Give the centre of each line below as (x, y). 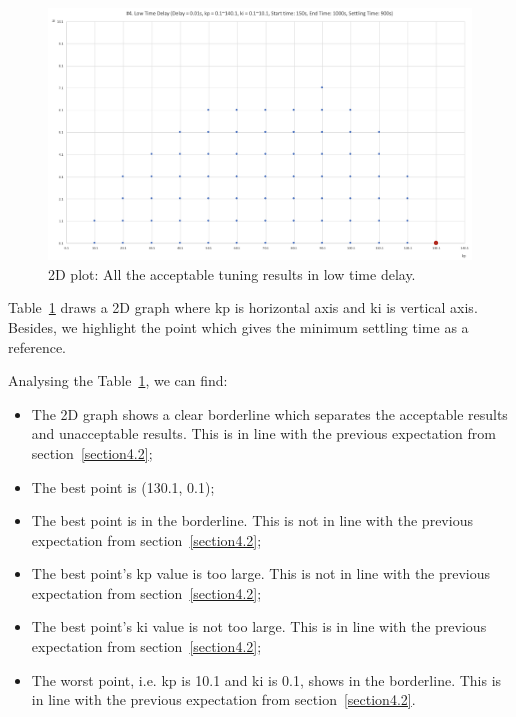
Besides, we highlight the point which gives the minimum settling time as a (238, 326)
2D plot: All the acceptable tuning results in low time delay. (232, 273)
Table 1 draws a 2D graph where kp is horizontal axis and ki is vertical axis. (243, 307)
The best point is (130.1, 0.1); (123, 486)
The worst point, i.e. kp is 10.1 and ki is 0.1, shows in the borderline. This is (266, 679)
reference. (37, 346)
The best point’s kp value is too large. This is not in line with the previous (261, 573)
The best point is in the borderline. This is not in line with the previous (252, 520)
